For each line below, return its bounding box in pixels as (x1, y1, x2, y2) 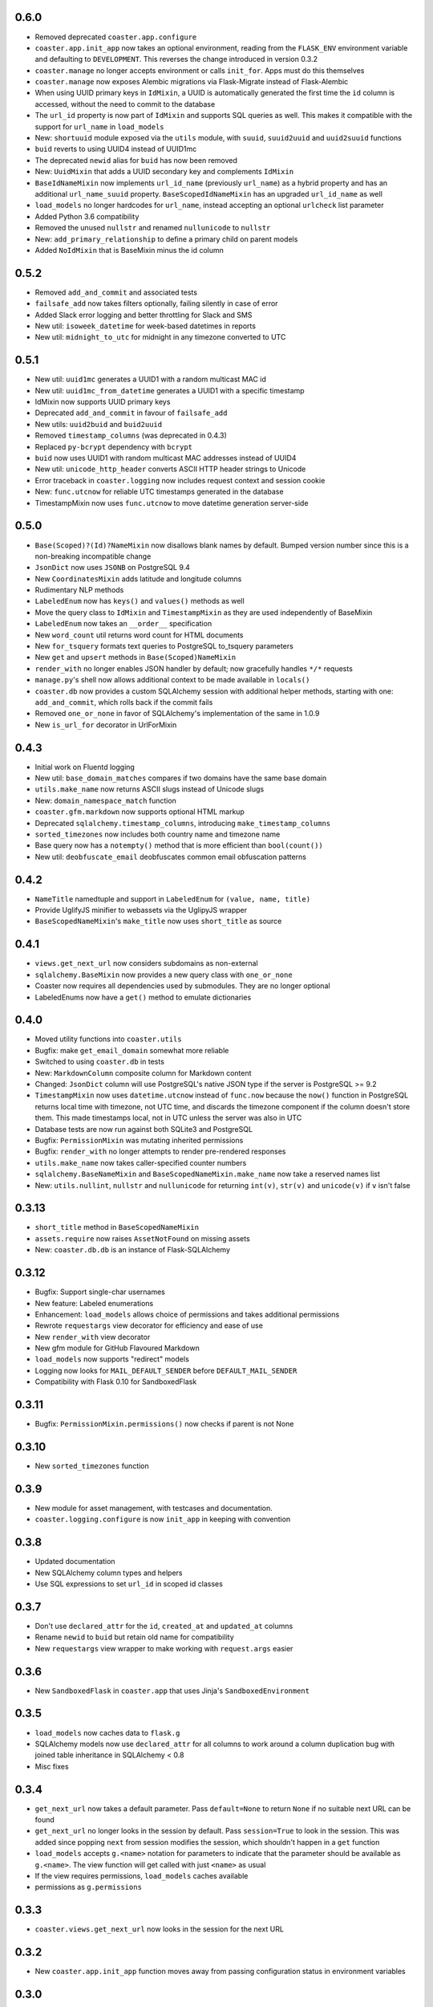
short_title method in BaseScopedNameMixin (34, 1223, 200, 1232)
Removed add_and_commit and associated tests (34, 287, 198, 297)
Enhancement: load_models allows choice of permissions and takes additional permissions (34, 1309, 340, 1319)
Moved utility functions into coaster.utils (34, 1034, 182, 1044)
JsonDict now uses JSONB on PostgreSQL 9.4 (34, 563, 190, 572)
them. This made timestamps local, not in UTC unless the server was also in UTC (34, 1113, 302, 1123)
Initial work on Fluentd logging (34, 762, 136, 771)
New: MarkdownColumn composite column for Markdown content (34, 1068, 252, 1077)
